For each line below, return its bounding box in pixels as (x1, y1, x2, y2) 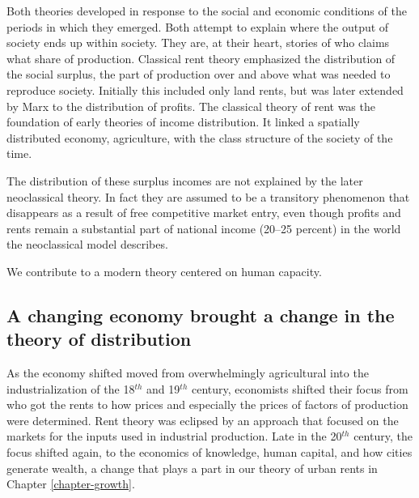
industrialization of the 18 (6, 380, 135, 397)
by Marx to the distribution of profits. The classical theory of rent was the (6, 97, 375, 114)
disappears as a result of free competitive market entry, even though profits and (6, 204, 401, 221)
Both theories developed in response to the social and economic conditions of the (6, 2, 407, 19)
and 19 (146, 380, 180, 397)
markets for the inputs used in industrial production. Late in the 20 (6, 428, 342, 445)
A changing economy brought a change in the (6, 302, 395, 327)
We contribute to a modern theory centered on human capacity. (6, 262, 322, 279)
